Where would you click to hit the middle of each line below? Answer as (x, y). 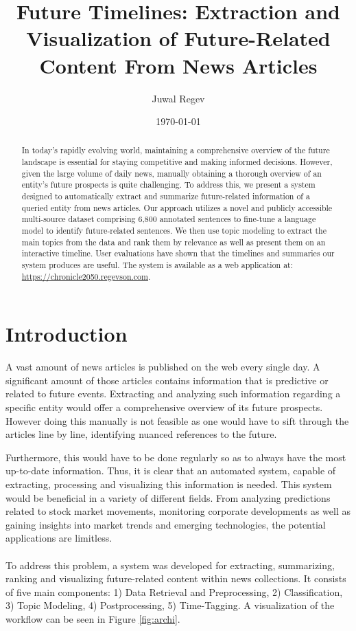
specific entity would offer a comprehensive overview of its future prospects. (164, 407)
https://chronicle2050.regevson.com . (86, 276)
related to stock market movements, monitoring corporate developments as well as (178, 511)
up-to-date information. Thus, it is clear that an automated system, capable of (171, 471)
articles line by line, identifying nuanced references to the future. (141, 434)
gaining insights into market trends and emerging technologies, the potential (166, 524)
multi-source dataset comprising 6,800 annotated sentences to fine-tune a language (169, 219)
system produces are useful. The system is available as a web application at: (157, 265)
